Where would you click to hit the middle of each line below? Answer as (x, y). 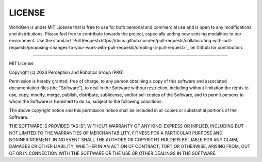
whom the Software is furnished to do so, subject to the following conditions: (86, 101)
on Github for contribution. (217, 47)
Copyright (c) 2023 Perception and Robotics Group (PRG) (66, 72)
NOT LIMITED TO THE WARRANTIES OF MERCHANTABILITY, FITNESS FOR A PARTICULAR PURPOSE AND (116, 133)
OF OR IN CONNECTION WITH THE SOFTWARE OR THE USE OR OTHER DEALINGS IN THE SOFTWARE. (113, 153)
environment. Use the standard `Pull (45, 41)
